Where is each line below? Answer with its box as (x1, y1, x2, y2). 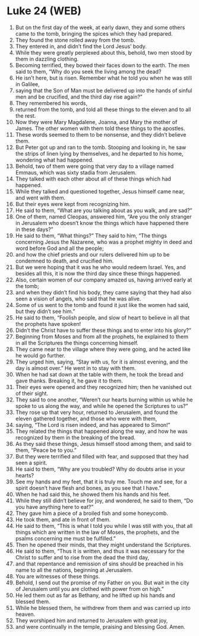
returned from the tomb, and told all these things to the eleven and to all (15, 106, 191, 113)
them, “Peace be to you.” (15, 447, 77, 454)
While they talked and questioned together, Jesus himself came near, (15, 188, 185, 195)
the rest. (15, 112, 36, 119)
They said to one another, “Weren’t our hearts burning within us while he (15, 396, 193, 403)
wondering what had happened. (15, 156, 94, 163)
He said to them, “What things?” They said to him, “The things (15, 232, 167, 239)
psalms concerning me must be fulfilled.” (15, 534, 116, 542)
